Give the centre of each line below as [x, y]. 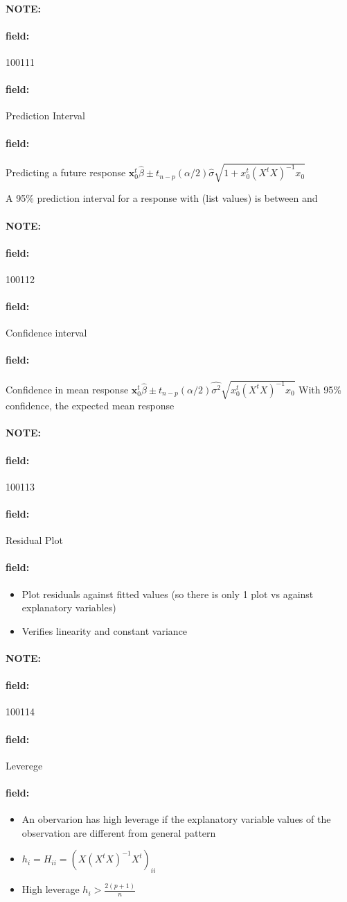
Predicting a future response [66, 172]
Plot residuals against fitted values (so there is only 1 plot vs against [168, 594]
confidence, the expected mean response [90, 406]
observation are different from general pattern [119, 832]
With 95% [320, 389]
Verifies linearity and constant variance [105, 630]
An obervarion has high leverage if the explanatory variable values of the [176, 819]
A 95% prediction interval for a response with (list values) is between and [162, 198]
